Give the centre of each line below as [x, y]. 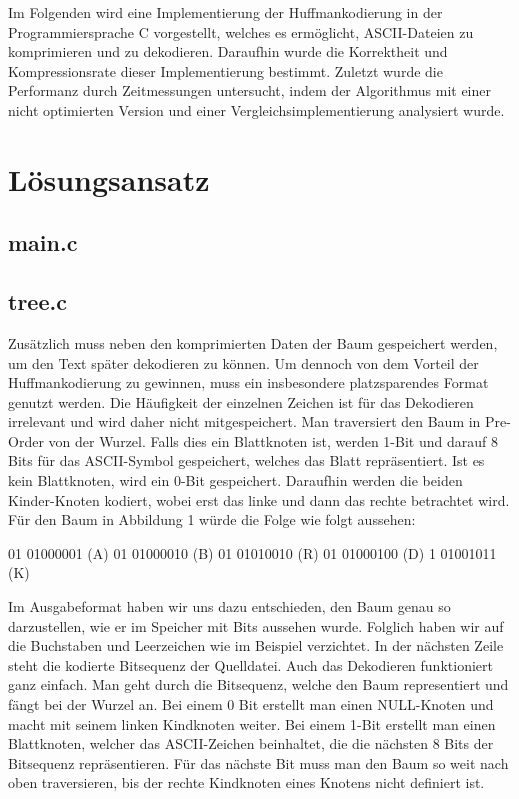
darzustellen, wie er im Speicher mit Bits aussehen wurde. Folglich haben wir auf [256, 625]
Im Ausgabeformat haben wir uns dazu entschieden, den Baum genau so [229, 606]
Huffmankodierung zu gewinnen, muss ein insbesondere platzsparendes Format [248, 382]
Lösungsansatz [109, 178]
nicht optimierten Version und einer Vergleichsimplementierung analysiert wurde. [256, 109]
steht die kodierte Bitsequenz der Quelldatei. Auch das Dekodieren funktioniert [250, 664]
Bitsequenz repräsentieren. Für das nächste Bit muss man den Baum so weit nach [258, 762]
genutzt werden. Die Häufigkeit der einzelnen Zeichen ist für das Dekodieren [241, 401]
